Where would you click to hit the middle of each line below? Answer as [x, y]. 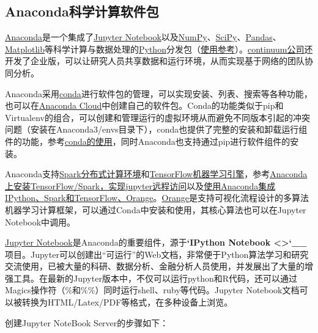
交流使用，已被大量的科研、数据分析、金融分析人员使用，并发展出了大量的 [155, 266]
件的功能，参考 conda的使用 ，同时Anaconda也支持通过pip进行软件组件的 [148, 141]
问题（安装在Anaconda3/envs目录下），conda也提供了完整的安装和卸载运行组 [156, 129]
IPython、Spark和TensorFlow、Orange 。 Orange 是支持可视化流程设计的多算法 [157, 198]
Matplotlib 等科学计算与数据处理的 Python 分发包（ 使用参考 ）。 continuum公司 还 [159, 49]
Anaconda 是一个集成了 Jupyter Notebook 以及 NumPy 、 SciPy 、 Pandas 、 [143, 37]
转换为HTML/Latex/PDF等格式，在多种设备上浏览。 [127, 302]
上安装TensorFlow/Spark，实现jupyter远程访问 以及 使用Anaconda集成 [140, 185]
